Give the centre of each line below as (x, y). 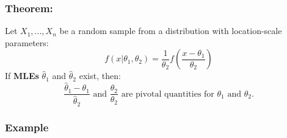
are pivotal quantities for (168, 94)
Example (27, 127)
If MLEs (22, 76)
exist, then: (100, 76)
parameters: (27, 42)
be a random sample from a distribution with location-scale (171, 31)
